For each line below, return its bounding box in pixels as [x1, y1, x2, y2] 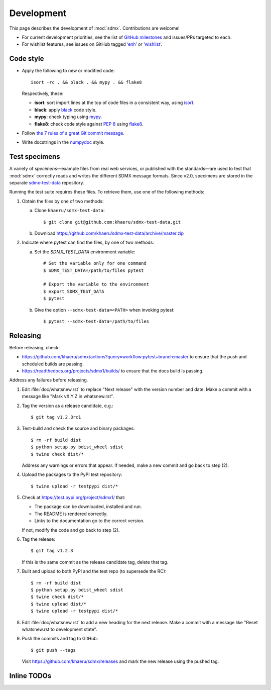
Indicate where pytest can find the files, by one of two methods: [22, 239, 154, 246]
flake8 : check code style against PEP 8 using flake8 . [34, 121, 144, 127]
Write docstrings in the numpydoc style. [22, 139, 105, 145]
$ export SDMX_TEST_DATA [43, 288, 104, 294]
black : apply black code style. [34, 107, 97, 113]
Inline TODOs [9, 671, 52, 680]
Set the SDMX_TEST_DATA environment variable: [34, 249, 135, 255]
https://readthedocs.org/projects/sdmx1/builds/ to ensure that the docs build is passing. [22, 367, 204, 374]
